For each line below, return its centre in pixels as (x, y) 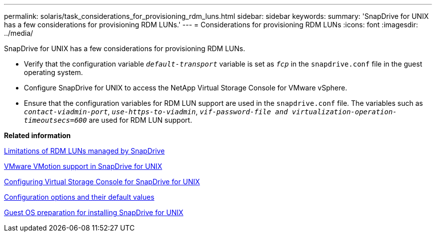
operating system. (54, 72)
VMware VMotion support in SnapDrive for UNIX (83, 166)
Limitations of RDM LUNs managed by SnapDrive (84, 151)
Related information (38, 135)
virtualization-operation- (344, 112)
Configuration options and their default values (79, 197)
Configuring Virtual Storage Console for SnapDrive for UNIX (102, 182)
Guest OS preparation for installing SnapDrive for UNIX (94, 212)
